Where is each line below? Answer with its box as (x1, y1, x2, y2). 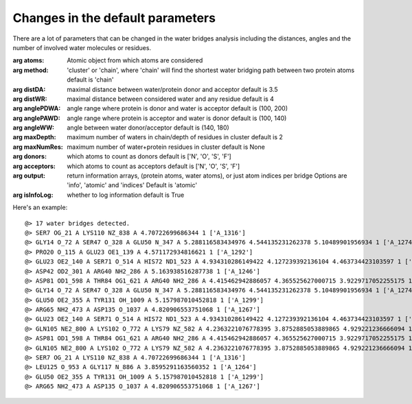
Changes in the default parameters (12, 10, 216, 25)
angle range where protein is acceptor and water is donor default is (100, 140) (67, 114, 287, 122)
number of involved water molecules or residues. (12, 43, 151, 51)
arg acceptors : (12, 162, 56, 170)
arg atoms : (12, 56, 45, 64)
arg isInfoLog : (12, 191, 54, 199)
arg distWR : (12, 95, 47, 103)
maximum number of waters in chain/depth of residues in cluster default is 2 (67, 133, 283, 141)
